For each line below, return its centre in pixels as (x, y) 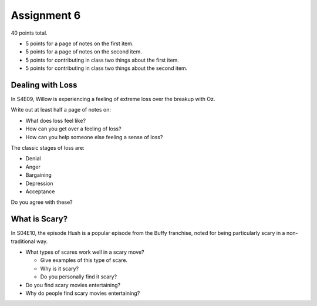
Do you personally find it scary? (79, 277)
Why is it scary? (60, 268)
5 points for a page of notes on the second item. (84, 52)
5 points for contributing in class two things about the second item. (107, 68)
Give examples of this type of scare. (84, 260)
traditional (23, 241)
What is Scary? (39, 219)
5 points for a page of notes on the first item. (80, 43)
